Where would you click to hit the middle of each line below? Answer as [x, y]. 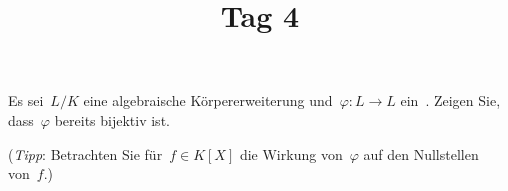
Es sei [26, 100]
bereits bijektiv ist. [112, 119]
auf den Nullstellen [421, 153]
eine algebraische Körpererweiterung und [208, 100]
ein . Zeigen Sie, [450, 100]
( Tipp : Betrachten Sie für [85, 153]
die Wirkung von [291, 153]
